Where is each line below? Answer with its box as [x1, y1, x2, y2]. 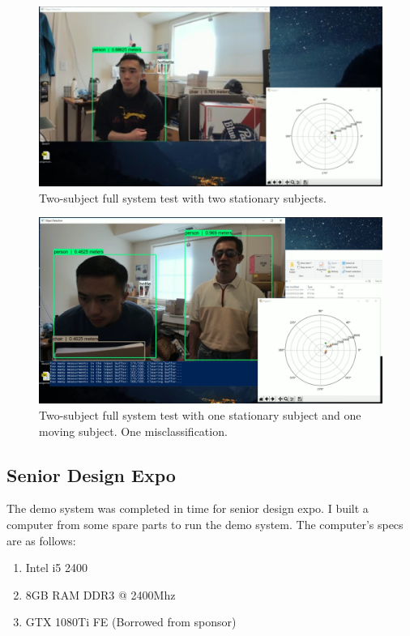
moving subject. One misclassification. [39, 422, 228, 439]
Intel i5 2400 [25, 559, 88, 576]
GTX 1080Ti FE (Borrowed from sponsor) [25, 613, 237, 630]
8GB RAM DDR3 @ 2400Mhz [25, 586, 176, 603]
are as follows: [6, 531, 76, 548]
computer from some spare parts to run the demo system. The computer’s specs [6, 515, 404, 532]
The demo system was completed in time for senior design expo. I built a [6, 500, 369, 517]
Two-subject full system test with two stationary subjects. [39, 189, 327, 206]
